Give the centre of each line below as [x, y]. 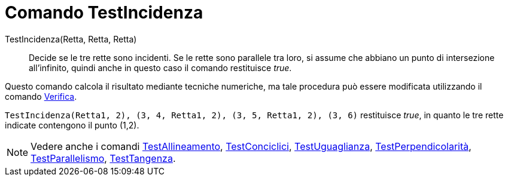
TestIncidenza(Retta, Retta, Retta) [71, 39]
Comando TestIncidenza [104, 13]
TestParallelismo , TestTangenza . [103, 158]
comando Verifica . [41, 96]
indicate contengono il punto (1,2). [72, 125]
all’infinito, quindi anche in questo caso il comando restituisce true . [160, 68]
